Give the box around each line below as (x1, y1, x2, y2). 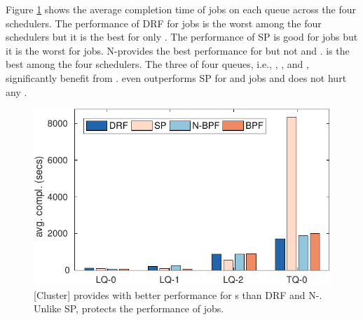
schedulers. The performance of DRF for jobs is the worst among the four (6, 15, 322, 30)
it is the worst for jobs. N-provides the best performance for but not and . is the (6, 43, 350, 57)
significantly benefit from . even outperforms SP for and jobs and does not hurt (6, 70, 347, 85)
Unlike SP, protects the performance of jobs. (34, 301, 224, 316)
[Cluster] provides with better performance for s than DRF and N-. (34, 287, 322, 302)
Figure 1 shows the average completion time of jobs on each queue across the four (6, 2, 357, 16)
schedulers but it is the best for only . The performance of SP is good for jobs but (6, 29, 358, 44)
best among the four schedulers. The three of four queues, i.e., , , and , (6, 57, 309, 71)
